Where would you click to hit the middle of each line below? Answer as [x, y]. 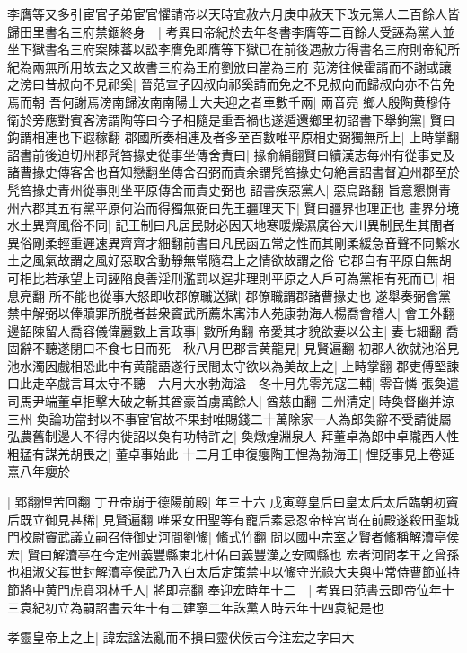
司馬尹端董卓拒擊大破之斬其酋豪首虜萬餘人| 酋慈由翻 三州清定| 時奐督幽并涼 [231, 401]
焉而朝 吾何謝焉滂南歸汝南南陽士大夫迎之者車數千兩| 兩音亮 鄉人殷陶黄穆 [223, 101]
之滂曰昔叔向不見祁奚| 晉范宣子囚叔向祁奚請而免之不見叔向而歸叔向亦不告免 [231, 84]
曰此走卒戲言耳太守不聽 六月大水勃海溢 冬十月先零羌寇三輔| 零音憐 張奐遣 [233, 383]
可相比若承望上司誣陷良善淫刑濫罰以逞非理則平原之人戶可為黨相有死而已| [223, 277]
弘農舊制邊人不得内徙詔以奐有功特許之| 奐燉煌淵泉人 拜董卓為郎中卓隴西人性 [233, 436]
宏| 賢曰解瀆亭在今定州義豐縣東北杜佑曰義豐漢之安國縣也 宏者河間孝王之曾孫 [233, 554]
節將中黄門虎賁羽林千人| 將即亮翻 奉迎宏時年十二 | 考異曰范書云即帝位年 [225, 589]
